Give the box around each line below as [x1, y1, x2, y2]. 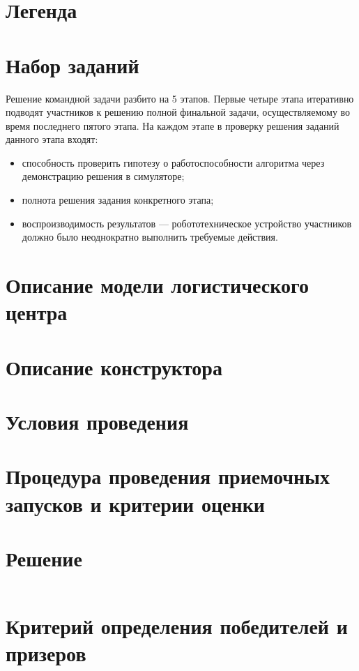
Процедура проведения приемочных [6, 462, 330, 490]
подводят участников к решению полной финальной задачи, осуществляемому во [6, 105, 351, 119]
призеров [6, 639, 86, 668]
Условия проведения [6, 407, 189, 435]
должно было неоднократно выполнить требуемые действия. [22, 229, 278, 244]
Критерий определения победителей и [6, 612, 348, 640]
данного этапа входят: [6, 132, 98, 146]
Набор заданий [6, 50, 139, 79]
